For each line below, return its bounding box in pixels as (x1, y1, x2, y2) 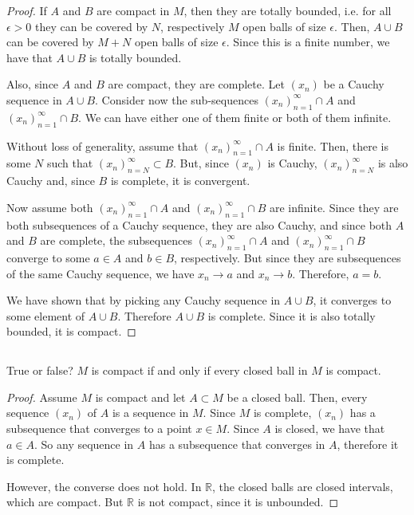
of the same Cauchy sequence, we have (6, 265, 195, 281)
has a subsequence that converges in (148, 435, 325, 452)
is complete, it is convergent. (110, 172, 250, 189)
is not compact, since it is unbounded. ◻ (137, 493, 339, 510)
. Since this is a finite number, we (226, 33, 390, 50)
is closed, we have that (274, 420, 385, 437)
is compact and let (95, 388, 186, 405)
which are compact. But (6, 493, 124, 510)
